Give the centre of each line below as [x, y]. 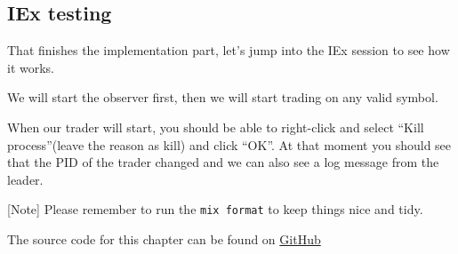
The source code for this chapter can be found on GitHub [164, 239]
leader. [25, 179]
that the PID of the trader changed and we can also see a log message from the [223, 162]
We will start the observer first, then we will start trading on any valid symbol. [223, 97]
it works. [31, 67]
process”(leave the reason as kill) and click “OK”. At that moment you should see [229, 144]
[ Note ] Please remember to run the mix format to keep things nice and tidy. [215, 209]
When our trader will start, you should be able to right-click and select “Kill [216, 127]
